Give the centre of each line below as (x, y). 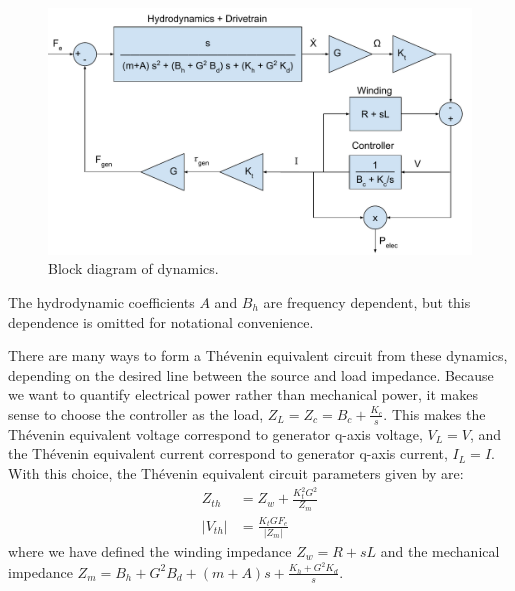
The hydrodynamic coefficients (101, 301)
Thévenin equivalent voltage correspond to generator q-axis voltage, (215, 433)
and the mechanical (440, 550)
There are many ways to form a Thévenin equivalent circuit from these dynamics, (258, 355)
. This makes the (434, 413)
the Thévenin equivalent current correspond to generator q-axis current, (228, 453)
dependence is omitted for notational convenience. (161, 321)
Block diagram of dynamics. (133, 268)
